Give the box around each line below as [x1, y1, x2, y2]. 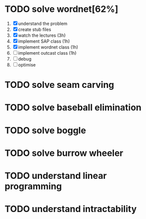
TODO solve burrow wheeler [4, 147, 124, 158]
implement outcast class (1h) [18, 50, 77, 56]
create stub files [18, 26, 51, 32]
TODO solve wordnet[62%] [4, 3, 118, 15]
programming [4, 180, 62, 192]
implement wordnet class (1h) [18, 44, 79, 50]
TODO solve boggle [4, 125, 86, 136]
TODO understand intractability [4, 204, 137, 215]
